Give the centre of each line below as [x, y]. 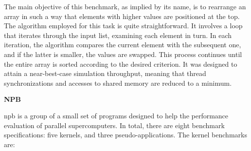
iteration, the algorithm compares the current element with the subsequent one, [123, 45]
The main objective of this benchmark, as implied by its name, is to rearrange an [125, 6]
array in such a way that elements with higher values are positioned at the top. [122, 16]
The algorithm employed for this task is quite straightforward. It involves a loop [123, 26]
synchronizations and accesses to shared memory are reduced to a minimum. [118, 83]
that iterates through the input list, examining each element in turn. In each [118, 35]
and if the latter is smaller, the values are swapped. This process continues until [123, 54]
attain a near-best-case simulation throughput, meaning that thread [105, 73]
